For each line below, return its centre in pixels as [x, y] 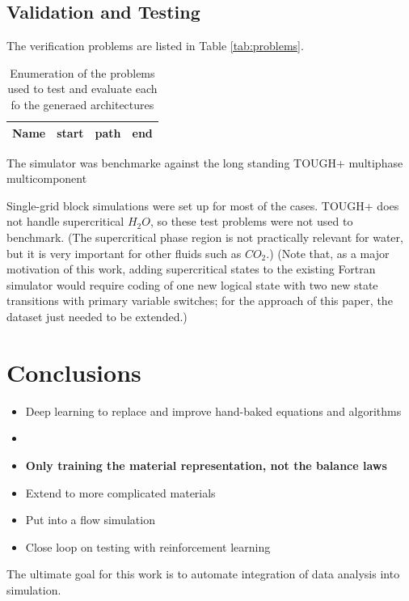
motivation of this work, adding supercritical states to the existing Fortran [191, 269]
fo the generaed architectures [82, 104]
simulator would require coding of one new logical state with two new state [192, 284]
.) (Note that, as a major [328, 253]
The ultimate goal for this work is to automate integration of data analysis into [203, 574]
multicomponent [47, 178]
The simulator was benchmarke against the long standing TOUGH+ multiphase [205, 162]
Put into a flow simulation [90, 520]
